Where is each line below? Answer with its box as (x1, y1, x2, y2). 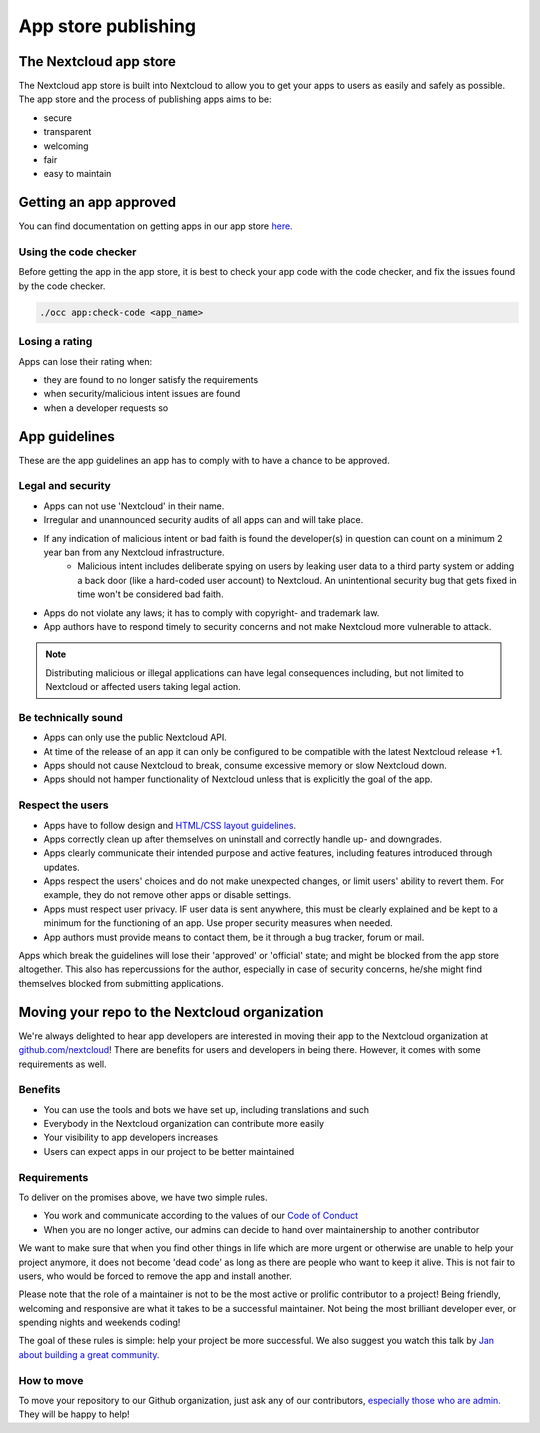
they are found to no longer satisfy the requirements (43, 373, 259, 385)
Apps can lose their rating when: (18, 355, 153, 367)
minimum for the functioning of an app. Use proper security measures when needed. (43, 917, 394, 929)
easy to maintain (43, 168, 112, 180)
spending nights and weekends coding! (18, 1316, 181, 1329)
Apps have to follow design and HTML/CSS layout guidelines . (43, 819, 297, 831)
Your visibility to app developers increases (43, 1131, 219, 1144)
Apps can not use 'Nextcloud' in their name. (43, 500, 225, 512)
